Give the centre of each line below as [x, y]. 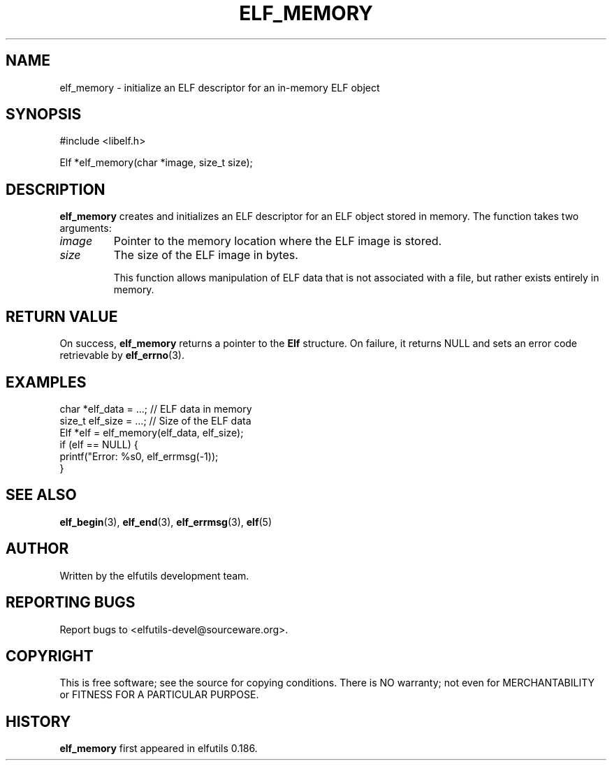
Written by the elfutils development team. [154, 575]
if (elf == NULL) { [99, 444]
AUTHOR [37, 549]
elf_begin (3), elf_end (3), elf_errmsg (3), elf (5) [166, 522]
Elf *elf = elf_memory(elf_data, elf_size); [152, 432]
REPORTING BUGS [71, 603]
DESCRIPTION [56, 189]
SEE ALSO [41, 495]
